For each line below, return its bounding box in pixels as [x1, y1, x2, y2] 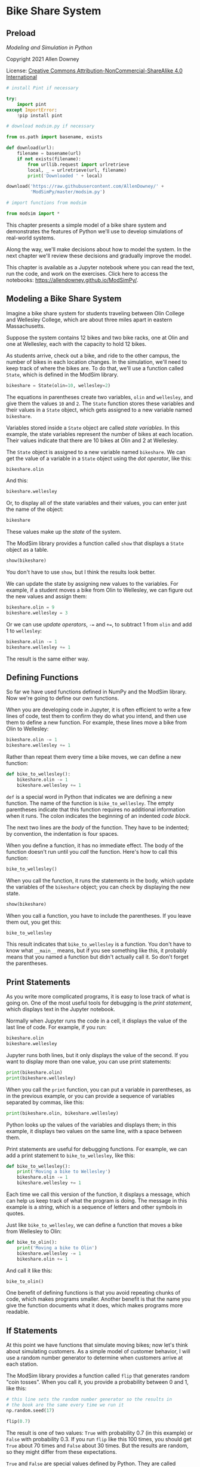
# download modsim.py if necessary [6, 123, 95, 129]
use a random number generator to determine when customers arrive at [6, 1354, 183, 1362]
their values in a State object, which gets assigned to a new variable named [6, 406, 192, 413]
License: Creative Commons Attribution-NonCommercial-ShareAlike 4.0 [6, 67, 183, 74]
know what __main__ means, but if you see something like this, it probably [6, 947, 187, 954]
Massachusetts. [6, 322, 45, 330]
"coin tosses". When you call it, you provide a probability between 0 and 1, [6, 1378, 189, 1386]
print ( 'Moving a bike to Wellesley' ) [17, 1168, 111, 1175]
